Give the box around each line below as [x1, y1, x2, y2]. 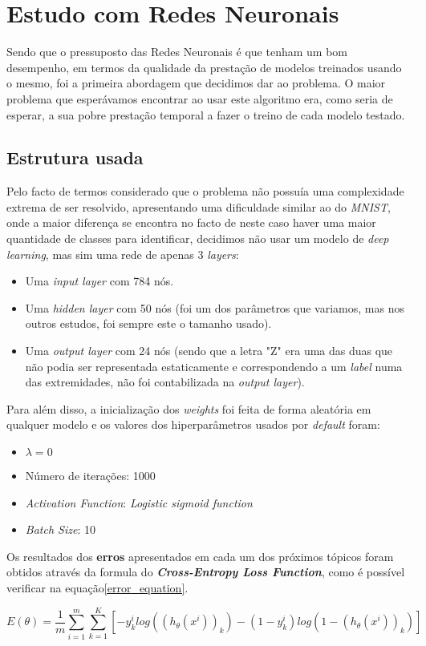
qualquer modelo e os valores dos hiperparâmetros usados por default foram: [6, 416, 380, 433]
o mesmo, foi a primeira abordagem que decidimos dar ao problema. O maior [6, 75, 386, 91]
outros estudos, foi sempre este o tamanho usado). [25, 315, 272, 332]
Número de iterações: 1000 [25, 467, 156, 484]
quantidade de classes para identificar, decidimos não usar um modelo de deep [6, 230, 389, 247]
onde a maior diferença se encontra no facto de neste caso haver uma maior [6, 214, 376, 231]
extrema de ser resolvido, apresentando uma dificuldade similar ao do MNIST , [6, 198, 391, 215]
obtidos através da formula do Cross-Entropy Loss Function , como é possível [6, 563, 405, 580]
